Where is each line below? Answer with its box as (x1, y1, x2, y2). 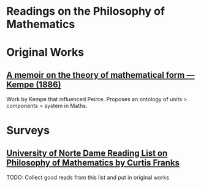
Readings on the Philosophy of (6, 4, 165, 18)
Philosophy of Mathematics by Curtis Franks (6, 158, 180, 168)
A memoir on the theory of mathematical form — (6, 69, 195, 80)
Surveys (6, 124, 50, 137)
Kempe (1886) (6, 79, 61, 90)
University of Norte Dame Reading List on (6, 148, 168, 158)
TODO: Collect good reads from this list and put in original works (6, 174, 170, 181)
